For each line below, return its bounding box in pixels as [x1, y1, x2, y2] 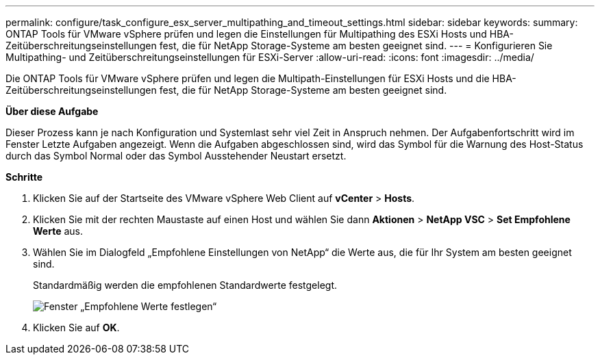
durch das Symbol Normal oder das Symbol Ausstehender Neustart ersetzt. [5, 150, 347, 162]
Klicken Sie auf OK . [33, 322, 120, 333]
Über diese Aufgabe [5, 105, 99, 117]
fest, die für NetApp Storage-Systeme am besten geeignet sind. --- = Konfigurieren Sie [159, 40, 553, 51]
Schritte [5, 171, 42, 183]
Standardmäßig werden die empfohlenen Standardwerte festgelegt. [33, 279, 337, 291]
